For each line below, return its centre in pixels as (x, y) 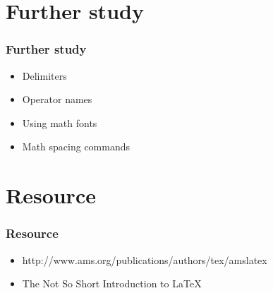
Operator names (57, 99)
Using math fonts (60, 122)
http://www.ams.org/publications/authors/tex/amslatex (145, 259)
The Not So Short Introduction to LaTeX (112, 283)
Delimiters (44, 75)
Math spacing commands (76, 146)
